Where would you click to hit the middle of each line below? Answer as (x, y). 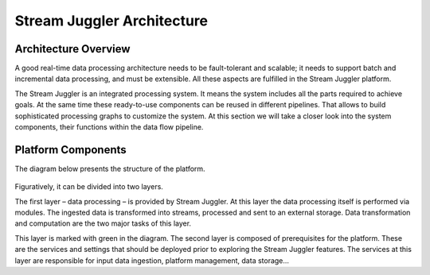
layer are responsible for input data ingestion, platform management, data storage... (152, 260)
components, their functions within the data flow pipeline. (109, 127)
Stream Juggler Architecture (111, 21)
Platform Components (70, 150)
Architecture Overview (72, 49)
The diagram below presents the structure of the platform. (110, 168)
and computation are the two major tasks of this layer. (103, 223)
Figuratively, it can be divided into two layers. (89, 187)
